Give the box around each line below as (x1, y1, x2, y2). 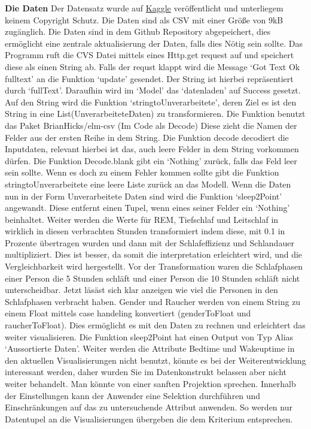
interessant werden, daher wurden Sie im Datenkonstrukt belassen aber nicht (5, 365, 286, 378)
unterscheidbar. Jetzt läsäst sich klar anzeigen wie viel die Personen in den (5, 283, 278, 296)
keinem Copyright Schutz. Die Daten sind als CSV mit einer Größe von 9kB (5, 13, 283, 26)
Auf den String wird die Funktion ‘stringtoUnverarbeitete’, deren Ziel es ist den (5, 95, 297, 108)
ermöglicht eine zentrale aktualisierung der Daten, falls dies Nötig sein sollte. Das (5, 37, 303, 49)
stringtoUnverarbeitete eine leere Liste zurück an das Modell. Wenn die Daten (5, 177, 291, 190)
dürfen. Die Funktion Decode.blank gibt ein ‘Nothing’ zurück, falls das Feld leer (5, 154, 297, 167)
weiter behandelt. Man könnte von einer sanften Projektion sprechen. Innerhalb (5, 377, 296, 389)
